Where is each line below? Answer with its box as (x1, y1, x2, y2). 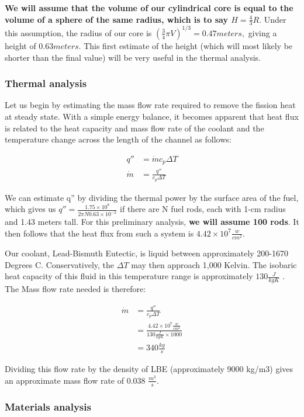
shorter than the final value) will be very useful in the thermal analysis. (5, 51, 261, 63)
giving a (248, 26, 277, 39)
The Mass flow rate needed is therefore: (5, 283, 146, 295)
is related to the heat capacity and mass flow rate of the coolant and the (5, 121, 264, 134)
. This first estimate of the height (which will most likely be (78, 39, 293, 51)
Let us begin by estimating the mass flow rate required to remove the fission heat (5, 99, 296, 111)
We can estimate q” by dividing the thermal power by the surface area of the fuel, (5, 191, 299, 203)
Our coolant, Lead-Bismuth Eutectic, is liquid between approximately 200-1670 (5, 247, 288, 259)
